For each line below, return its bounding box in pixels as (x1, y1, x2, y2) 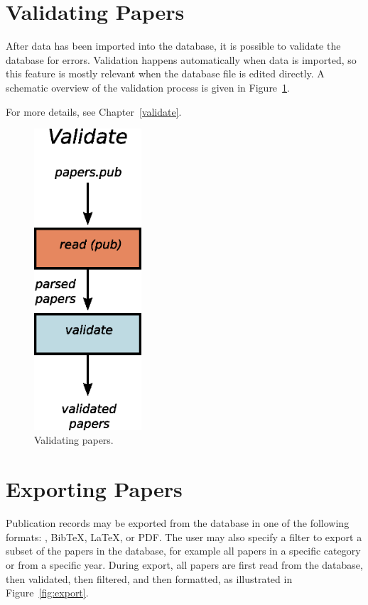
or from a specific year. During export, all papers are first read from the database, (6, 557, 363, 572)
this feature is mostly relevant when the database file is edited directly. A (6, 66, 325, 81)
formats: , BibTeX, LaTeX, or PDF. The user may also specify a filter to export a (6, 529, 362, 544)
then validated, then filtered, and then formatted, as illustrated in (6, 571, 293, 586)
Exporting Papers (6, 474, 183, 503)
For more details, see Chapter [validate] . (6, 104, 182, 119)
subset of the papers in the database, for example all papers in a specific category (6, 543, 361, 558)
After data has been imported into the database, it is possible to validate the (6, 38, 341, 53)
